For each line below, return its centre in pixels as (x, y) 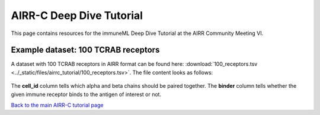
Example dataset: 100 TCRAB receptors (85, 50)
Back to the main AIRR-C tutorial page (57, 105)
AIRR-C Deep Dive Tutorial (77, 15)
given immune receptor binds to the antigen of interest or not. (86, 94)
